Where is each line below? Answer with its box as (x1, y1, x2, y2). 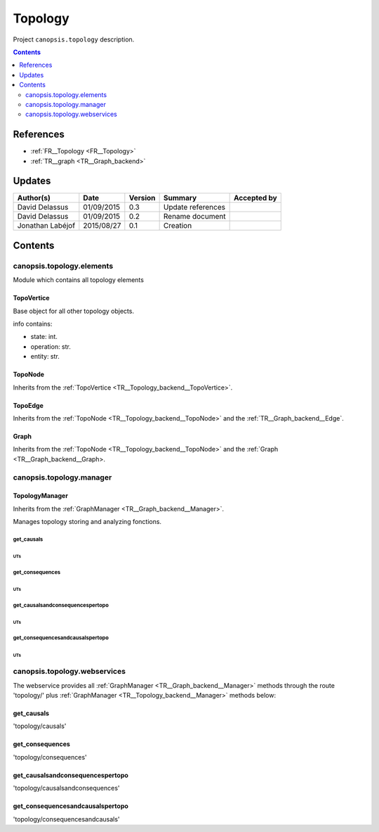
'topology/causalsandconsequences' (13, 784, 120, 793)
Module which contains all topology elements (13, 276, 144, 284)
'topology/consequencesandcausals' (13, 814, 120, 823)
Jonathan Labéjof (17, 221, 76, 231)
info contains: (13, 320, 53, 328)
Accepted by (233, 193, 277, 203)
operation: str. (30, 342, 72, 351)
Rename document (163, 212, 226, 222)
